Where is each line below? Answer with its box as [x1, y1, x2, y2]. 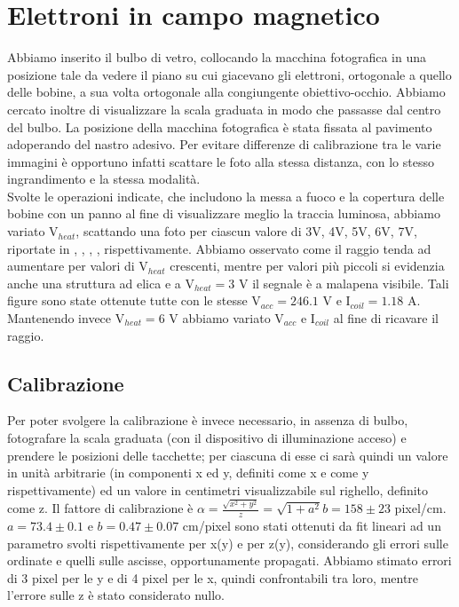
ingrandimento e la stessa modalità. [7, 169, 201, 188]
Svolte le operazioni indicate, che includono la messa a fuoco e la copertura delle [7, 186, 445, 205]
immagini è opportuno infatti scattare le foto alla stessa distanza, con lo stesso [7, 152, 434, 170]
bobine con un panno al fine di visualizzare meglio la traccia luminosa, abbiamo [7, 204, 440, 223]
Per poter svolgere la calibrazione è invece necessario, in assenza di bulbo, [7, 411, 408, 430]
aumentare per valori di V [7, 256, 148, 275]
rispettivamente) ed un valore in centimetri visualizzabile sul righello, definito [7, 480, 429, 499]
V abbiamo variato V [169, 309, 284, 327]
